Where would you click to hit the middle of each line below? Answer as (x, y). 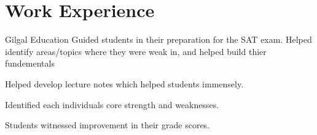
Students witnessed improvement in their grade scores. (108, 125)
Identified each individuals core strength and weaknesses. (112, 104)
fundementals (30, 63)
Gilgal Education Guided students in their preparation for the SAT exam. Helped (158, 39)
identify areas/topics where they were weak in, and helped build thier (136, 51)
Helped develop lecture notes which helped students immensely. (124, 83)
